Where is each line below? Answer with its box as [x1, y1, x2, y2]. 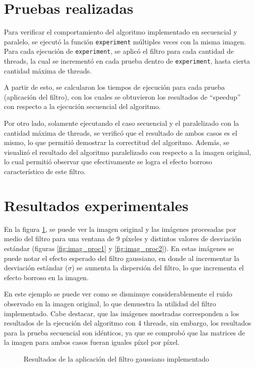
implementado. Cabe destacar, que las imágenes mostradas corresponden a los [4, 308, 239, 318]
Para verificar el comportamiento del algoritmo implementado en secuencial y [4, 27, 237, 37]
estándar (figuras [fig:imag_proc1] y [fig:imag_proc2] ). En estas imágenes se [4, 243, 234, 253]
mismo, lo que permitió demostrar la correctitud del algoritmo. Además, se [4, 137, 229, 147]
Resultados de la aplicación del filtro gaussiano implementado [24, 353, 209, 364]
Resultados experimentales [4, 195, 189, 215]
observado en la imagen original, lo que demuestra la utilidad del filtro [4, 298, 216, 308]
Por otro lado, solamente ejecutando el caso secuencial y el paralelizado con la [4, 118, 239, 128]
